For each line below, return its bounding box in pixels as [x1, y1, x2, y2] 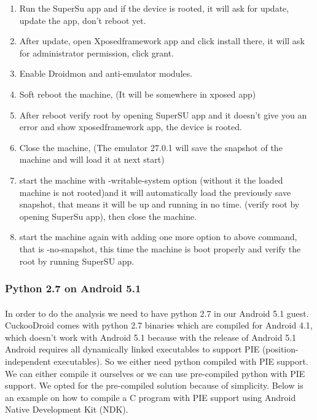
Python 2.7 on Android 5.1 [5, 281, 141, 296]
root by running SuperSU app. [19, 254, 135, 267]
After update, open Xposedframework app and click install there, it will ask [19, 34, 305, 47]
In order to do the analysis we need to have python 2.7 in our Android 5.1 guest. [5, 306, 309, 319]
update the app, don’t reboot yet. [19, 14, 146, 26]
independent [5, 354, 51, 367]
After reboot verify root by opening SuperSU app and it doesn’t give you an [19, 108, 307, 121]
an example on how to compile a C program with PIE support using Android [5, 391, 296, 403]
